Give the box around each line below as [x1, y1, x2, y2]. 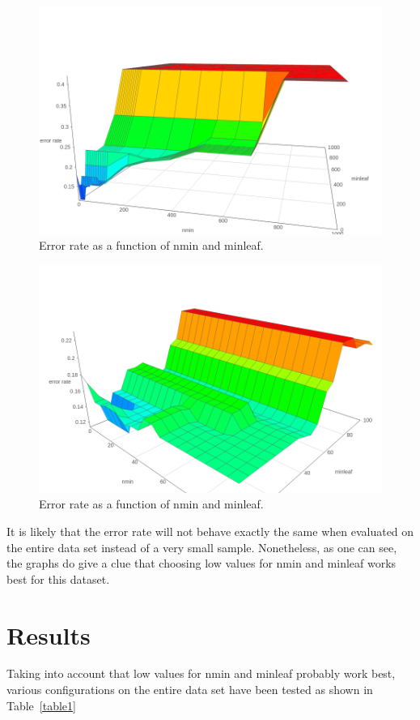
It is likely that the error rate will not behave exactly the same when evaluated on [6, 522, 414, 539]
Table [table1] [6, 696, 76, 714]
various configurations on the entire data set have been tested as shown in [6, 681, 373, 698]
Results [6, 618, 91, 651]
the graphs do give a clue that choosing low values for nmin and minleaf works [6, 555, 397, 572]
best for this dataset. [6, 570, 110, 587]
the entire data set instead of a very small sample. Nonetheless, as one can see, [6, 538, 397, 555]
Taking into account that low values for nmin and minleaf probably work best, [6, 665, 396, 682]
